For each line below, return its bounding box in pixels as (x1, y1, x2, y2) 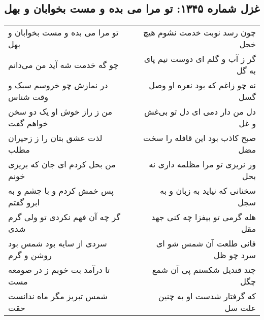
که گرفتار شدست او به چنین (158, 290, 256, 302)
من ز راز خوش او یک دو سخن (8, 105, 113, 118)
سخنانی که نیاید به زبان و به (160, 185, 256, 197)
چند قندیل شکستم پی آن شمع (152, 264, 256, 276)
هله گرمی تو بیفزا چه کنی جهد (151, 211, 256, 223)
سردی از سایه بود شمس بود (8, 237, 107, 250)
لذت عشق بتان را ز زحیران (8, 132, 103, 144)
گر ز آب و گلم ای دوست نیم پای (144, 53, 256, 65)
